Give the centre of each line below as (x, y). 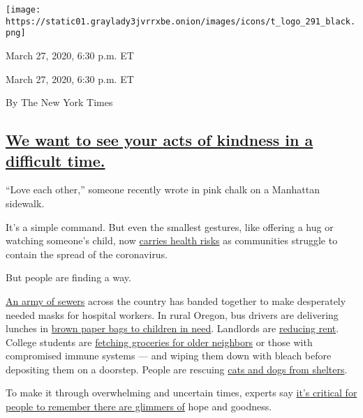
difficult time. (55, 160)
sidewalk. (25, 203)
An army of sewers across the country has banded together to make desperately (176, 300)
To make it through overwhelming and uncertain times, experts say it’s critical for (181, 393)
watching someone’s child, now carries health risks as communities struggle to (172, 240)
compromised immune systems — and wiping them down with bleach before (169, 356)
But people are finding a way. (68, 277)
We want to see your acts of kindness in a (160, 140)
